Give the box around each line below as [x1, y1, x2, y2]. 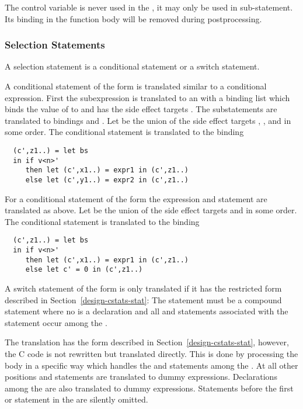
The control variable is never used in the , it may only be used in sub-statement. [5, 1, 293, 13]
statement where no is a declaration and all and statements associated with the [5, 305, 288, 317]
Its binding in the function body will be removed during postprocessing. [5, 12, 262, 25]
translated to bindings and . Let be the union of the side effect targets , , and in [5, 114, 291, 126]
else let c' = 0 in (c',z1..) [25, 265, 143, 274]
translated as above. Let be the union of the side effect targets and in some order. [5, 204, 297, 216]
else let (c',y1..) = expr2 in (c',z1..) [25, 175, 189, 184]
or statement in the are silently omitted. [5, 393, 148, 405]
